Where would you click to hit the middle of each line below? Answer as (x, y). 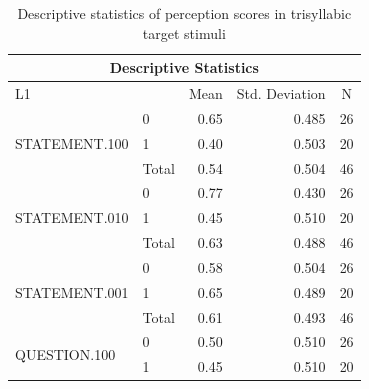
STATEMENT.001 (72, 291)
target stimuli (184, 32)
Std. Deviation (281, 93)
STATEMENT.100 (72, 142)
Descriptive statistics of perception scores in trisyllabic (184, 13)
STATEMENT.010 (72, 217)
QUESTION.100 (65, 353)
